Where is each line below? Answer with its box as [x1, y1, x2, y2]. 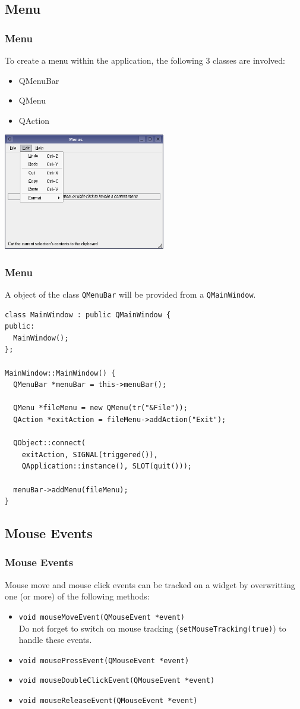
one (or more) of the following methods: [5, 590, 150, 602]
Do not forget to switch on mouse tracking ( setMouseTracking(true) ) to [18, 621, 286, 634]
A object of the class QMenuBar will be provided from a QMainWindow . [5, 288, 256, 300]
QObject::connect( [13, 439, 86, 448]
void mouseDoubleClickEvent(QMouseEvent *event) [18, 676, 215, 685]
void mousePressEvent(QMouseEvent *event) [18, 656, 190, 665]
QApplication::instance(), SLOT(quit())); [21, 462, 192, 471]
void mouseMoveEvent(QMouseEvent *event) [18, 613, 185, 621]
